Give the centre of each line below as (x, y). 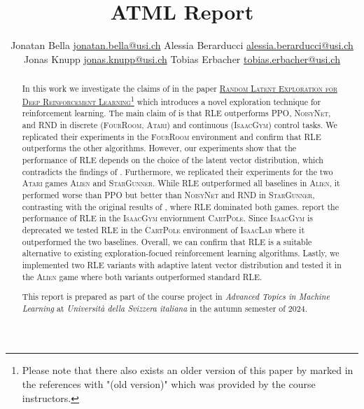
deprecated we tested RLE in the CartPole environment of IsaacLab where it (163, 229)
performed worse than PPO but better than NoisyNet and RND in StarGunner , (168, 194)
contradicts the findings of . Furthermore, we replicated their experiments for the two (177, 171)
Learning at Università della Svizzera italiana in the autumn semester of (154, 308)
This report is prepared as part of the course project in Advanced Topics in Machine (176, 297)
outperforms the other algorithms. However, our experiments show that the (159, 148)
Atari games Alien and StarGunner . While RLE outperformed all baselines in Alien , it (181, 183)
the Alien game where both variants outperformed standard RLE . (142, 276)
